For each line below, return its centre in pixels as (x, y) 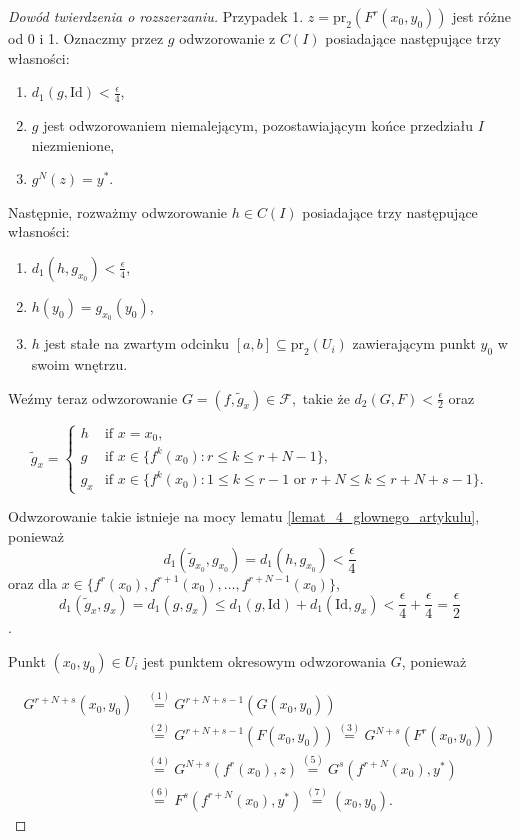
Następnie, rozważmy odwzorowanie (118, 211)
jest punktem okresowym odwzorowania (264, 660)
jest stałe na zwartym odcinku (137, 343)
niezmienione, (73, 144)
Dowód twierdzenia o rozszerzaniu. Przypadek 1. (156, 16)
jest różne (482, 16)
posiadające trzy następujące (390, 211)
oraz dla (33, 582)
